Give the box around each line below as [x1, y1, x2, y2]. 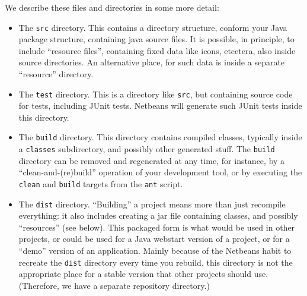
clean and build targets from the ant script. [18, 177, 183, 190]
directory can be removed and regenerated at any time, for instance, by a [18, 154, 285, 166]
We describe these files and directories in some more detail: [5, 1, 219, 13]
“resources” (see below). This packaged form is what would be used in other [18, 221, 295, 233]
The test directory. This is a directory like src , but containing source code [18, 87, 293, 100]
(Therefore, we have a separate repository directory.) [18, 279, 210, 291]
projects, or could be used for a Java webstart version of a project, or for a [18, 232, 290, 245]
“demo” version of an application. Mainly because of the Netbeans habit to [18, 244, 292, 257]
